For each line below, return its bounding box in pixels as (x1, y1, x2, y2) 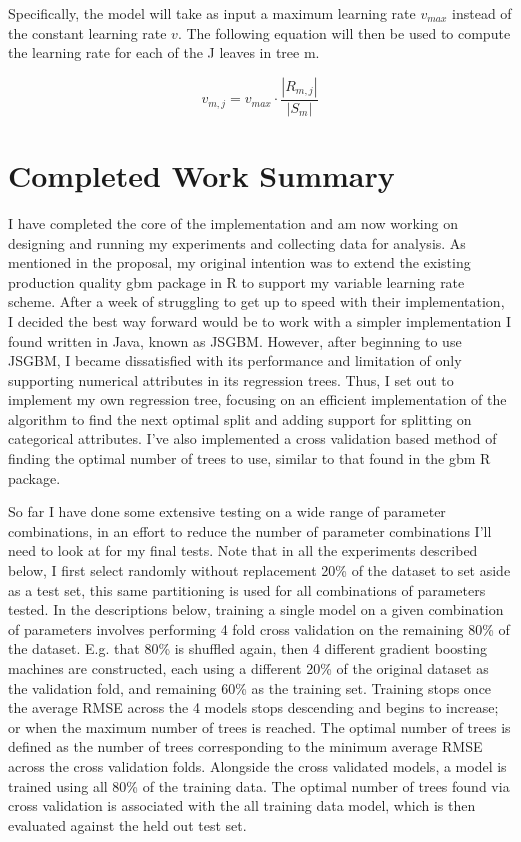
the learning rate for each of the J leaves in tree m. (8, 42, 320, 63)
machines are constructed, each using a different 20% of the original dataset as (8, 658, 489, 678)
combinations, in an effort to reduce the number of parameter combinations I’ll (8, 520, 492, 541)
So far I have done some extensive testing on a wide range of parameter (8, 501, 446, 522)
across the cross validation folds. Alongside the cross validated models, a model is (8, 755, 507, 776)
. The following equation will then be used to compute (177, 22, 511, 43)
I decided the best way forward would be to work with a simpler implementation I (8, 310, 512, 331)
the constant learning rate (8, 22, 167, 43)
